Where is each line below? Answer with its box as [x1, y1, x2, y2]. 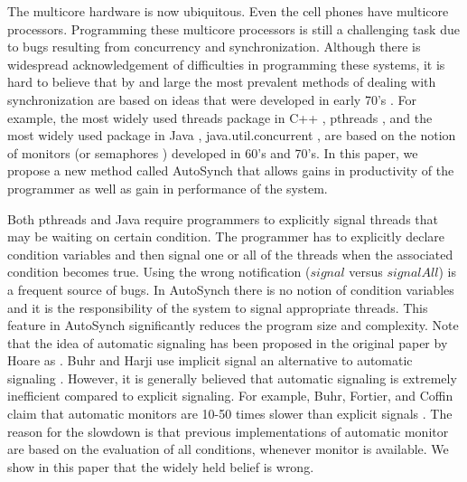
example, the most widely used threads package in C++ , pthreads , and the [7, 108, 433, 127]
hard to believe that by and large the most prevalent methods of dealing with [7, 72, 436, 91]
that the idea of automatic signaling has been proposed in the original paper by [7, 333, 448, 352]
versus [349, 262, 383, 281]
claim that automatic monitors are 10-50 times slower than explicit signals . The [7, 404, 453, 423]
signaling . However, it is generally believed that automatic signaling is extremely [7, 368, 457, 387]
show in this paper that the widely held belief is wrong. [7, 457, 314, 476]
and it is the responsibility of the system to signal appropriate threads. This [7, 298, 428, 317]
